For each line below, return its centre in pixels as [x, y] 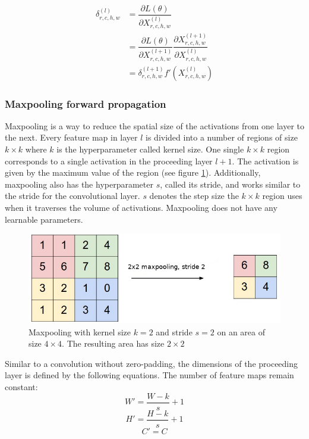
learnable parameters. [44, 219]
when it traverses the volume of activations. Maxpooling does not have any [141, 207]
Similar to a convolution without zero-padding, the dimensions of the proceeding [152, 363]
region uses [282, 196]
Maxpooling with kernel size [80, 331]
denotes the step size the [194, 196]
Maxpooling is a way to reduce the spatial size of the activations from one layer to [154, 125]
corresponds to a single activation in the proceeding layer [109, 161]
